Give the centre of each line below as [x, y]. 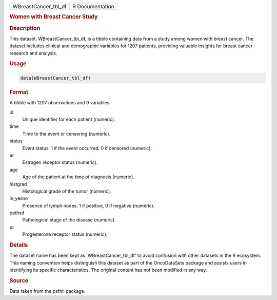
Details [19, 245]
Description [25, 28]
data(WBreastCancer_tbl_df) [55, 78]
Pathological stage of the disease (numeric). [69, 220]
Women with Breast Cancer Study [54, 17]
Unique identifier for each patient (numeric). [69, 119]
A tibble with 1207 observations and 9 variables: [60, 103]
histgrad [18, 184]
